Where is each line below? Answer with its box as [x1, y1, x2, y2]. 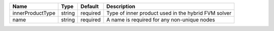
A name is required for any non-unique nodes [106, 16, 215, 23]
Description [106, 3, 135, 10]
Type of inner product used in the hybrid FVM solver [106, 10, 232, 16]
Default [80, 3, 99, 10]
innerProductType [12, 10, 56, 16]
